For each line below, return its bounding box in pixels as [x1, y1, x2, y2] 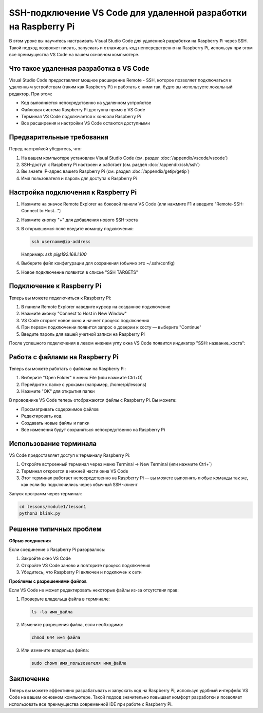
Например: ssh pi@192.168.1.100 [21, 251, 87, 257]
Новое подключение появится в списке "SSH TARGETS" [21, 269, 138, 275]
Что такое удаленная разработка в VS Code [9, 64, 150, 73]
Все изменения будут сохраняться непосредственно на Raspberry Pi [21, 427, 165, 432]
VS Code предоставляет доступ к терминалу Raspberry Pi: [9, 452, 131, 458]
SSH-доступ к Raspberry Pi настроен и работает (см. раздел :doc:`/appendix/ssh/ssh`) [21, 162, 200, 168]
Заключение [9, 674, 50, 683]
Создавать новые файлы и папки [21, 420, 90, 426]
